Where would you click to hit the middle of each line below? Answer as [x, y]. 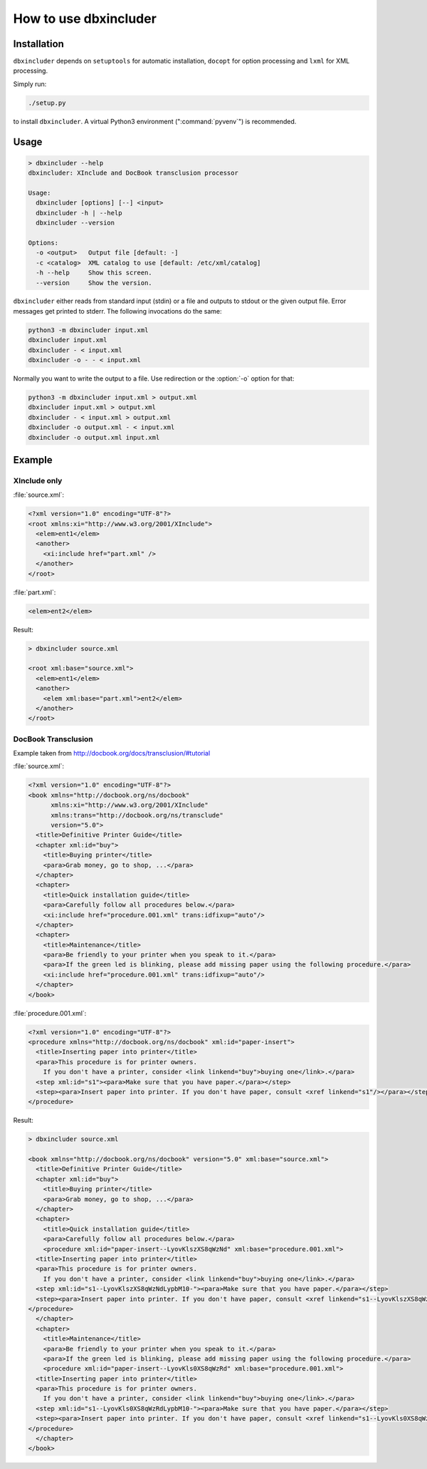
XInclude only [38, 480]
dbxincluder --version [75, 223]
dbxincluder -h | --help [79, 213]
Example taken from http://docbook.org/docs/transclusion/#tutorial [112, 753]
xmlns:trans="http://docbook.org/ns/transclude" [137, 815]
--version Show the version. [94, 283]
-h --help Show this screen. [94, 273]
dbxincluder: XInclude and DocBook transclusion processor [133, 173]
